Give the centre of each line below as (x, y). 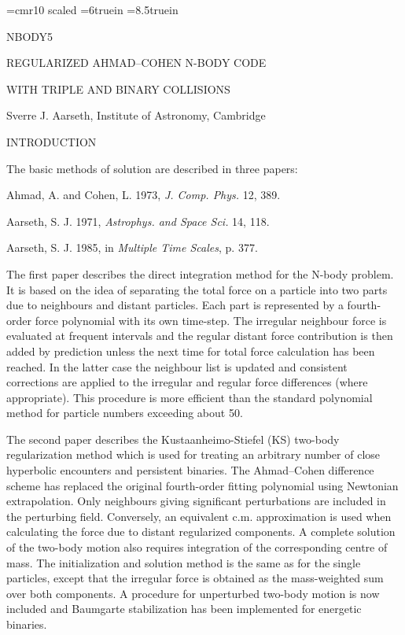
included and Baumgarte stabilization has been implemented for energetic (184, 609)
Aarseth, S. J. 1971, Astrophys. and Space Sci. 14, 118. (138, 221)
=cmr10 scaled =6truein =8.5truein (92, 9)
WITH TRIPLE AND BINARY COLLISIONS (118, 89)
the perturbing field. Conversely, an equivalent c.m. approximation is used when (199, 516)
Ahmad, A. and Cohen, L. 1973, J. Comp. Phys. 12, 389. (144, 195)
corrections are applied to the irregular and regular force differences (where (187, 382)
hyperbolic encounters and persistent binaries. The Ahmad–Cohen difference (190, 470)
